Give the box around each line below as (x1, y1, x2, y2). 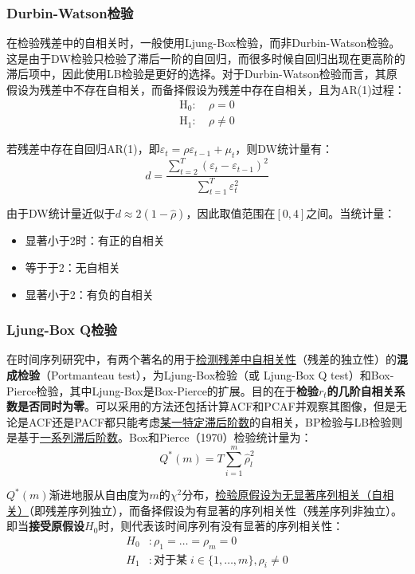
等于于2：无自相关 (25, 258, 120, 275)
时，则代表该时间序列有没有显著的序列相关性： (98, 517, 344, 534)
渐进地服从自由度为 (49, 486, 150, 503)
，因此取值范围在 (186, 205, 276, 222)
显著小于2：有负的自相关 (25, 285, 154, 302)
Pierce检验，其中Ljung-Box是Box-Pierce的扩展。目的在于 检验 (6, 382, 319, 399)
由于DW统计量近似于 (6, 205, 115, 222)
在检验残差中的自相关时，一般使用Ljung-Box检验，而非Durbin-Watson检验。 (6, 34, 401, 51)
